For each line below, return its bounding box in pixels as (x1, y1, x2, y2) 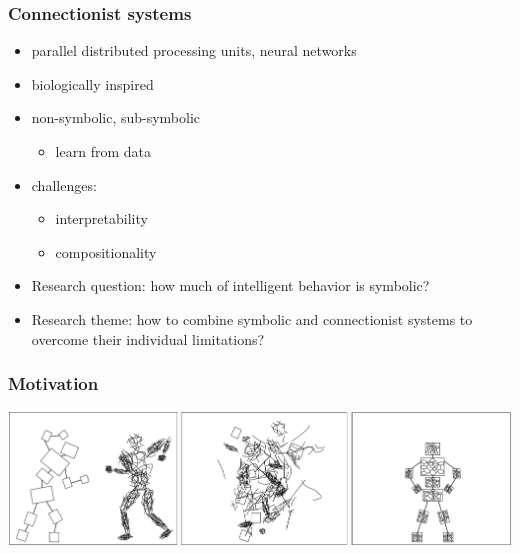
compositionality (55, 241, 157, 262)
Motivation (8, 371, 99, 396)
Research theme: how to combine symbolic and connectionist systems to (31, 308, 473, 329)
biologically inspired (31, 73, 154, 94)
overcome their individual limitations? (31, 328, 265, 349)
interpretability (55, 208, 148, 229)
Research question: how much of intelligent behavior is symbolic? (31, 275, 430, 296)
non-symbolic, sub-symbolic (31, 107, 201, 128)
